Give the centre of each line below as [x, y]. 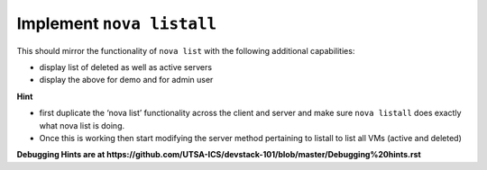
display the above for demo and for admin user [126, 80]
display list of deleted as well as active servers [125, 67]
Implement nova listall [117, 23]
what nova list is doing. [82, 125]
